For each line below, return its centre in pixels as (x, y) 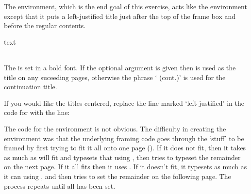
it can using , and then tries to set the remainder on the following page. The (117, 176)
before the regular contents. (45, 25)
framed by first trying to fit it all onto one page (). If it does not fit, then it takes (125, 148)
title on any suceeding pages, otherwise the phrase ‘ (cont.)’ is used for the (115, 77)
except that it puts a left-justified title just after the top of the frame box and (120, 16)
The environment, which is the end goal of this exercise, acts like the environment (125, 6)
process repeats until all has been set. (60, 186)
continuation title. (31, 87)
